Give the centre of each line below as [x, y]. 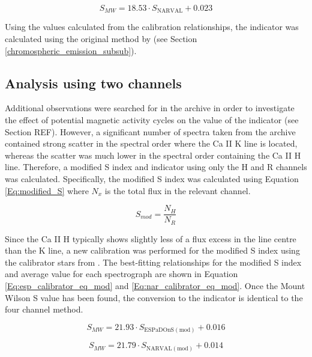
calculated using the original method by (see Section [101, 39]
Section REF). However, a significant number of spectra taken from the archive [150, 131]
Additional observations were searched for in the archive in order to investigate [150, 108]
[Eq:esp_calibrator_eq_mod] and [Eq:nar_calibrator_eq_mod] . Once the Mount [155, 286]
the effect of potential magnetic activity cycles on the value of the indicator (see [152, 120]
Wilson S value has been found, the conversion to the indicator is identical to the [154, 297]
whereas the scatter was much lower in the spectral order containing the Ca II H [153, 155]
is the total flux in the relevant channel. [178, 190]
